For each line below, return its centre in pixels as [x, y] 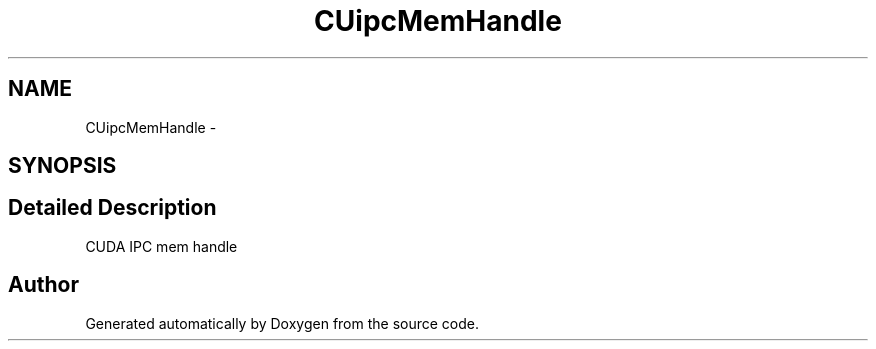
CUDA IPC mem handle [161, 246]
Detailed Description [112, 208]
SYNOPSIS [62, 166]
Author [43, 285]
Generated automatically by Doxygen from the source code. [282, 323]
